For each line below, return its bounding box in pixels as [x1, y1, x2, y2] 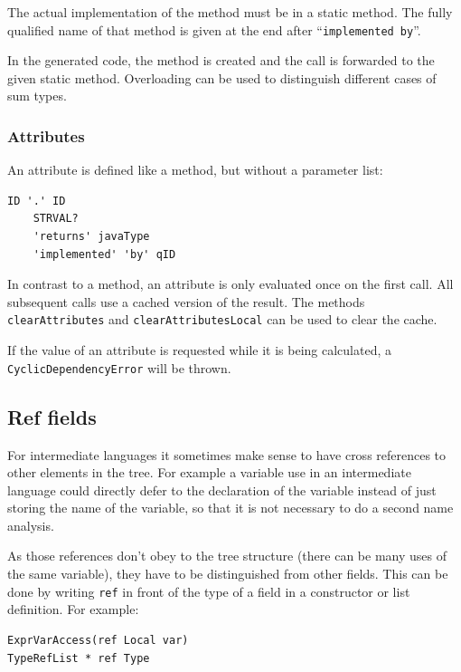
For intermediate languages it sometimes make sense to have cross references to [7, 445, 447, 464]
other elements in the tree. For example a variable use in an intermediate [7, 463, 411, 482]
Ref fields [7, 402, 97, 430]
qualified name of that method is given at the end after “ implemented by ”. [7, 20, 421, 39]
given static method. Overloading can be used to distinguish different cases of [7, 68, 437, 87]
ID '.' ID [7, 194, 66, 207]
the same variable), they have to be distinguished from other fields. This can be [7, 564, 448, 583]
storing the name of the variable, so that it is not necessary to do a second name [7, 498, 454, 517]
